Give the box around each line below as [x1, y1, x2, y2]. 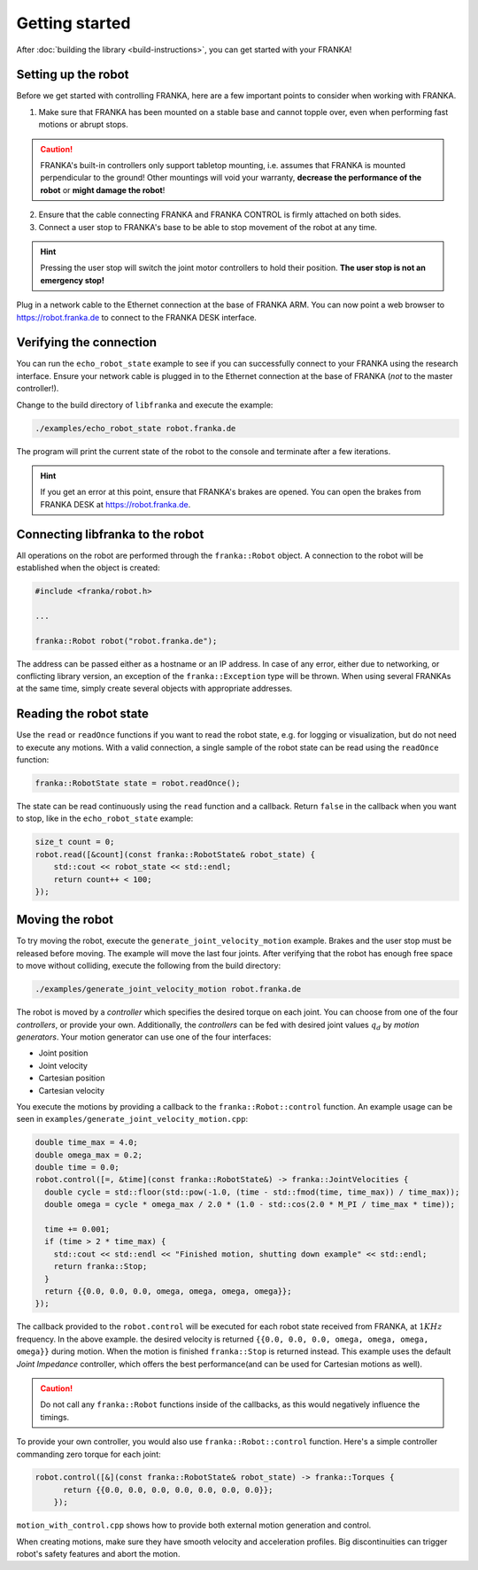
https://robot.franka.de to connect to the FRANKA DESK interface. [16, 312, 257, 322]
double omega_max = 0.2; [35, 1149, 143, 1160]
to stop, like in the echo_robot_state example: [16, 813, 194, 824]
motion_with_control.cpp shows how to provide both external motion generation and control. [16, 1520, 372, 1531]
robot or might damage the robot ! [40, 184, 166, 195]
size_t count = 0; [35, 837, 115, 847]
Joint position [38, 1048, 89, 1058]
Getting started [16, 13, 131, 33]
